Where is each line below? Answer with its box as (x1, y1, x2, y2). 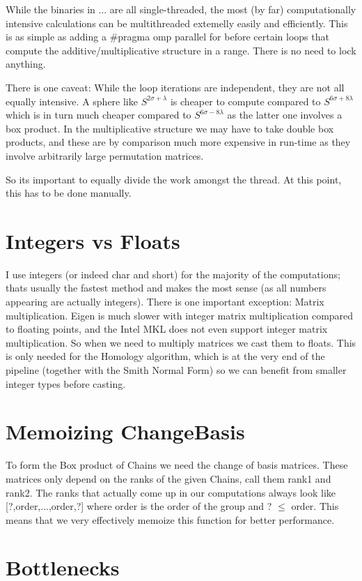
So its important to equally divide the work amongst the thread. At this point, (6, 172, 342, 186)
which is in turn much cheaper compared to (6, 107, 191, 122)
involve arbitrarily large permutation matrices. (6, 148, 204, 163)
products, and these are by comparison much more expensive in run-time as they (6, 135, 351, 149)
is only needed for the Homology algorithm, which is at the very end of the (6, 349, 325, 363)
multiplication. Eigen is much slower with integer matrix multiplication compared (6, 308, 354, 322)
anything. (6, 56, 46, 71)
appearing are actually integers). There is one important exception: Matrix (6, 294, 324, 309)
